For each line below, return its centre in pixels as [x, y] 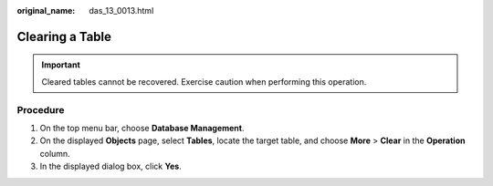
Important [61, 65]
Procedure [41, 109]
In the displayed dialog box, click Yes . [110, 166]
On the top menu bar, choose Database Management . [142, 128]
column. [55, 153]
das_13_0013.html [121, 10]
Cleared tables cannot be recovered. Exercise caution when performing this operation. [204, 81]
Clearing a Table [64, 36]
